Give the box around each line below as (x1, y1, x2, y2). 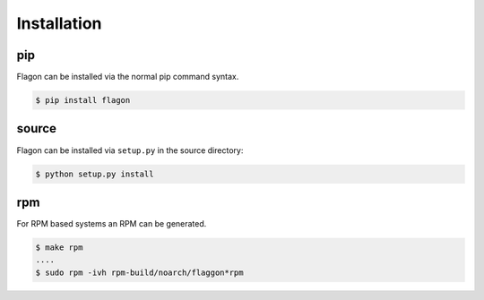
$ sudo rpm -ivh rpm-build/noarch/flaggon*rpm (35, 267, 244, 278)
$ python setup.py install (35, 168, 154, 179)
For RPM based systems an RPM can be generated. (16, 219, 207, 229)
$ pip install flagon (35, 95, 131, 106)
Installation (16, 13, 102, 33)
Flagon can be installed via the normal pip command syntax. (16, 72, 239, 82)
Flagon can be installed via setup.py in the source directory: (16, 144, 244, 156)
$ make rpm (35, 243, 83, 253)
